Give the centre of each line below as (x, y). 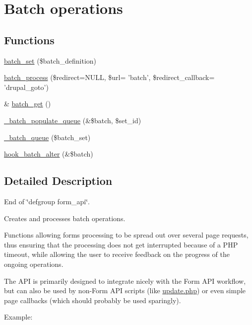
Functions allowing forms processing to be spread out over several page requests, (126, 235)
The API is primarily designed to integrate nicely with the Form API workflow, (125, 281)
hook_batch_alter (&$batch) (49, 154)
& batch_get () (28, 104)
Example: (18, 317)
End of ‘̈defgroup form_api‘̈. (47, 201)
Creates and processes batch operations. (65, 218)
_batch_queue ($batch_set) (47, 137)
